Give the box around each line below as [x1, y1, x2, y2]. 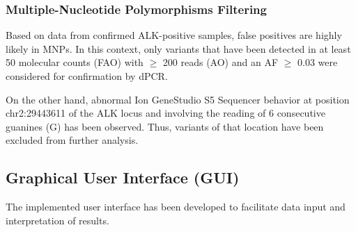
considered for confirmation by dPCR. [6, 69, 168, 83]
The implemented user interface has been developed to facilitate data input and [6, 199, 346, 214]
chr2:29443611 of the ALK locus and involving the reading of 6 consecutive [6, 106, 325, 120]
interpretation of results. [6, 213, 109, 227]
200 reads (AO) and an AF [162, 55, 279, 69]
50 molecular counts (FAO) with [6, 55, 144, 69]
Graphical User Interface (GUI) [6, 167, 240, 188]
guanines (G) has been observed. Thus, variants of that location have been [6, 119, 324, 133]
